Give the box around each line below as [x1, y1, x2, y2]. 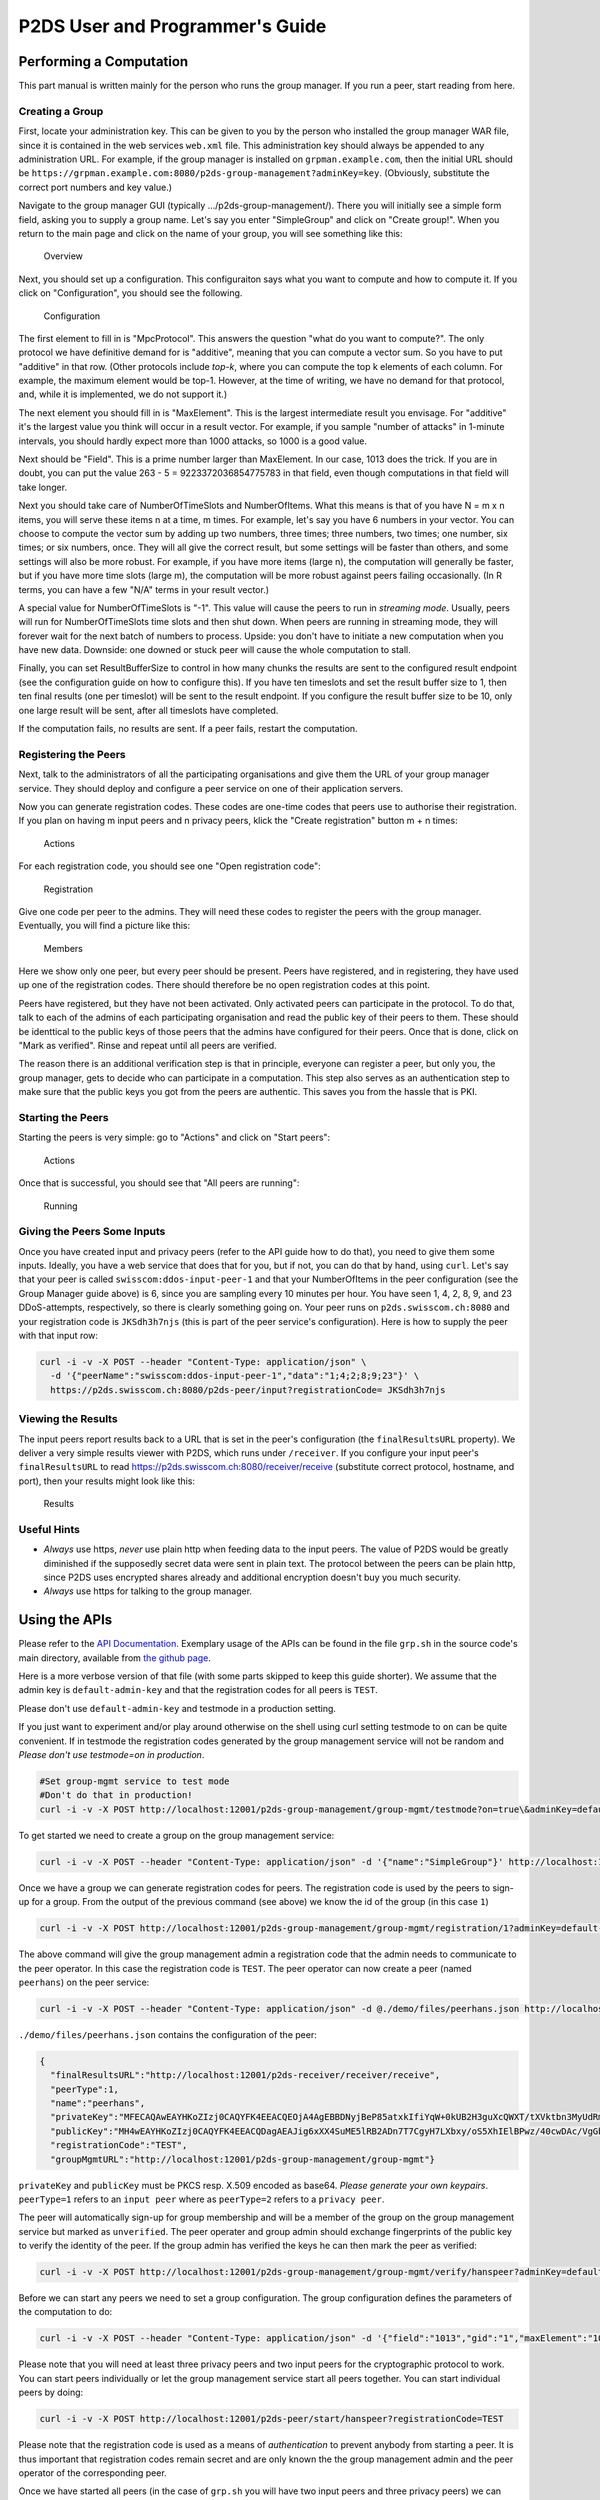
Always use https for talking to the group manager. [43, 1585, 253, 1597]
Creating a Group [18, 104, 104, 118]
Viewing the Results [18, 1412, 119, 1426]
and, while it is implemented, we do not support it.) [18, 388, 228, 400]
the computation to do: [18, 2306, 113, 2318]
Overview [43, 250, 84, 262]
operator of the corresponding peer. [18, 2466, 167, 2479]
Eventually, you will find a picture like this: [18, 920, 191, 932]
